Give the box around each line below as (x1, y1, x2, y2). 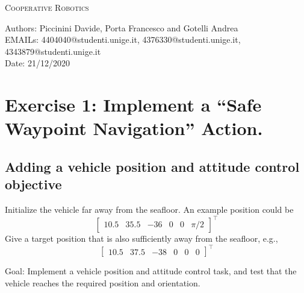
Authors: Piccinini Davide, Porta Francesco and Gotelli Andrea (5, 21, 238, 34)
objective (5, 175, 62, 194)
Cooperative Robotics (5, 1, 89, 13)
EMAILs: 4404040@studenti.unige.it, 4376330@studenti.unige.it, (5, 33, 241, 46)
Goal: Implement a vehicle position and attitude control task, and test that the (5, 265, 297, 277)
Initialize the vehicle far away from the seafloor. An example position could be (5, 203, 294, 216)
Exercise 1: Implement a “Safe (5, 92, 262, 117)
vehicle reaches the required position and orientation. (5, 276, 200, 289)
